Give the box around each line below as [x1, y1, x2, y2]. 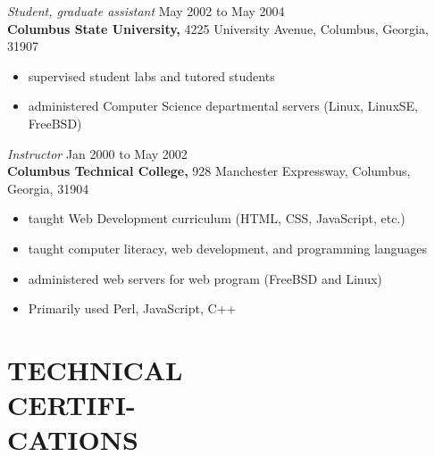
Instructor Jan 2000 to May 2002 [7, 144, 188, 162]
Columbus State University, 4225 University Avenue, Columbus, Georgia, [7, 19, 429, 37]
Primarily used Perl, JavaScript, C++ [28, 299, 237, 318]
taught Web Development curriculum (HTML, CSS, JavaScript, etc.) [28, 209, 406, 228]
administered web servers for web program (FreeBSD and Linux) [28, 269, 382, 287]
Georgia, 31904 [7, 179, 89, 197]
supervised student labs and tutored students [28, 66, 275, 85]
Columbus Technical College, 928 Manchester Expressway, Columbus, [7, 162, 411, 180]
